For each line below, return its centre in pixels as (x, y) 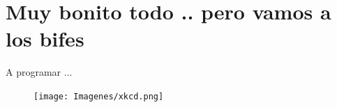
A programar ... (39, 72)
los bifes (45, 39)
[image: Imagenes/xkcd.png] (99, 96)
